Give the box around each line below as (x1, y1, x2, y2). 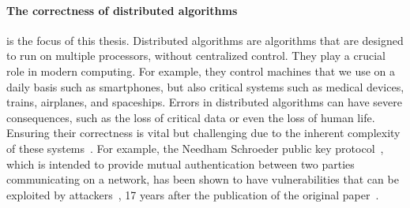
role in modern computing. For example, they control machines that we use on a (6, 62, 396, 79)
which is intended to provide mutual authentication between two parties (6, 155, 355, 172)
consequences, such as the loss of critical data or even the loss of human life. (6, 109, 375, 125)
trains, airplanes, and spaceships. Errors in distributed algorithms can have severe (6, 94, 402, 110)
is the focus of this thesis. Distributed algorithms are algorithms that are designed (6, 32, 404, 48)
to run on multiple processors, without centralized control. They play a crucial (6, 47, 386, 64)
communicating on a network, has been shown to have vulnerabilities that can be (6, 171, 399, 188)
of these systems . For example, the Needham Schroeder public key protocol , (6, 139, 384, 156)
